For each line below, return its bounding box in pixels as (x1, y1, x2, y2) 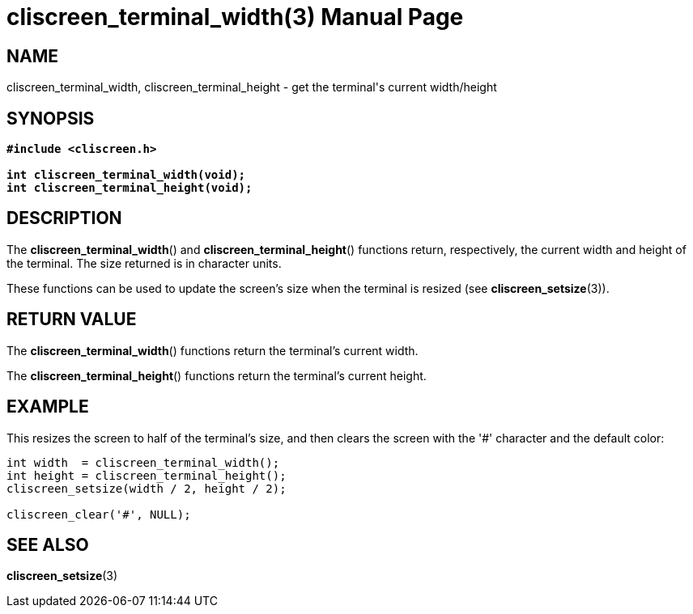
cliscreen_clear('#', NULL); (6, 507, 191, 521)
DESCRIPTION (6, 208, 122, 229)
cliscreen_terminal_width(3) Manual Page (6, 3, 464, 31)
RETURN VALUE (6, 309, 137, 330)
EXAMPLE (6, 396, 89, 417)
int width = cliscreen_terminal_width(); (6, 455, 280, 469)
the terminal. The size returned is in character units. (6, 256, 282, 270)
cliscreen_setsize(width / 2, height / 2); (6, 481, 287, 495)
